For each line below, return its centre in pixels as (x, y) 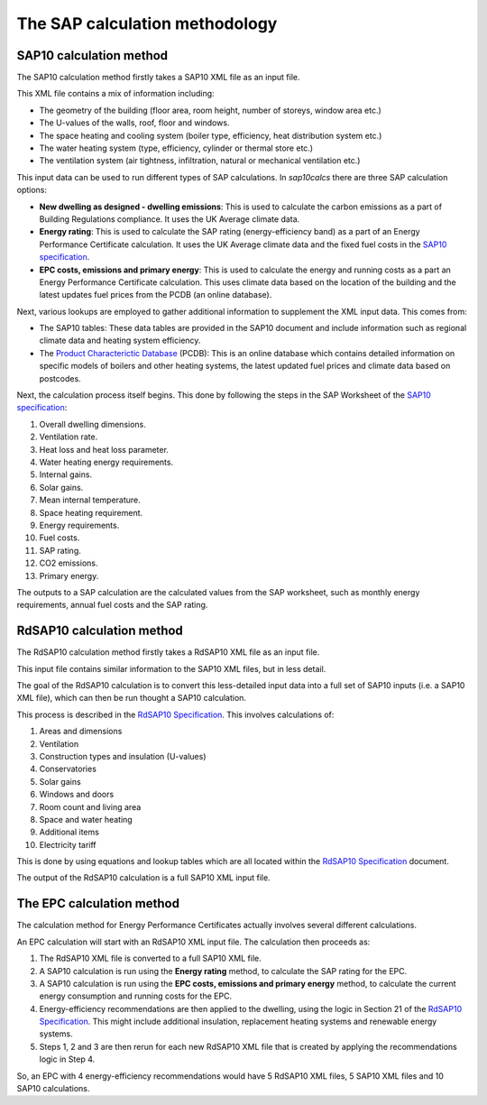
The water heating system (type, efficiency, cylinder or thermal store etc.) (176, 148)
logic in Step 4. (67, 1059)
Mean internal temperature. (90, 500)
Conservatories (68, 769)
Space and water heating (86, 819)
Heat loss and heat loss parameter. (104, 449)
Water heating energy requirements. (106, 462)
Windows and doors (77, 795)
